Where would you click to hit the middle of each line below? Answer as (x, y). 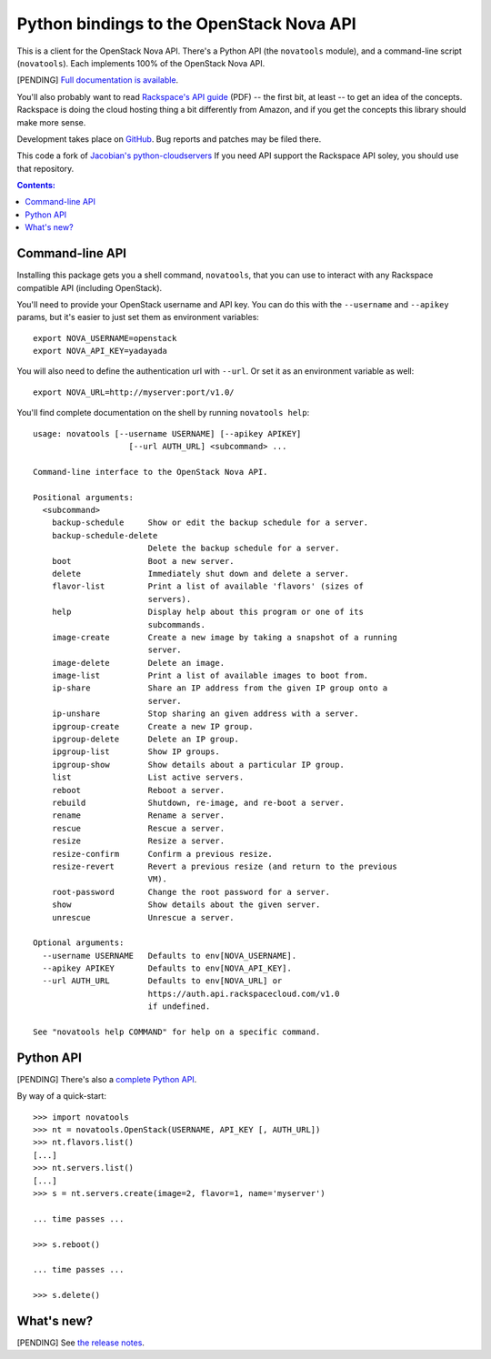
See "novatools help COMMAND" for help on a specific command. (177, 1032)
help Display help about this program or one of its (207, 612)
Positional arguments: (84, 497)
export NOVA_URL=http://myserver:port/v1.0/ (134, 392)
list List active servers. (148, 777)
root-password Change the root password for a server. (191, 892)
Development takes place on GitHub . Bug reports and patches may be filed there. (169, 139)
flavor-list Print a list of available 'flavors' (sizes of (207, 586)
